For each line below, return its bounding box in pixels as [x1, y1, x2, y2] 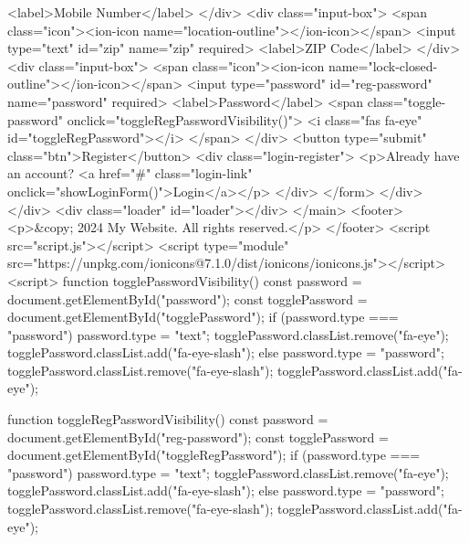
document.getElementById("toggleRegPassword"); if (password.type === [7, 445, 421, 464]
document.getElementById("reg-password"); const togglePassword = [7, 427, 389, 446]
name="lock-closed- [328, 56, 438, 75]
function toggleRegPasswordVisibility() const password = [7, 410, 328, 429]
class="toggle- [367, 91, 446, 111]
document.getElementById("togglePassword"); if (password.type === [7, 307, 399, 326]
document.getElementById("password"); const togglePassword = [7, 289, 368, 308]
